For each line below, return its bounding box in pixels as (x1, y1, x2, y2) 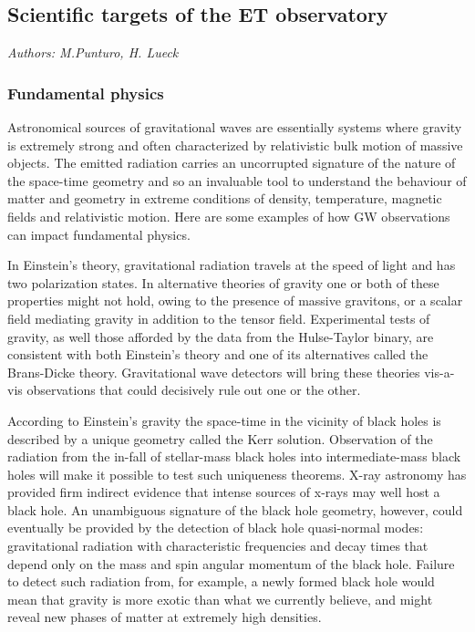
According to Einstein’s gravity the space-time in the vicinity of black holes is (7, 410, 441, 430)
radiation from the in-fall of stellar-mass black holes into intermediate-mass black (7, 447, 461, 466)
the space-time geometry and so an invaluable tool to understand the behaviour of (7, 171, 467, 190)
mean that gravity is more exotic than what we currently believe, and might (7, 589, 433, 608)
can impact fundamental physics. (7, 224, 191, 243)
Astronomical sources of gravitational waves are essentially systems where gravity (7, 118, 462, 137)
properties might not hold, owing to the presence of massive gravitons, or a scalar (7, 291, 463, 310)
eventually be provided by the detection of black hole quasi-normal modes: (7, 518, 424, 537)
